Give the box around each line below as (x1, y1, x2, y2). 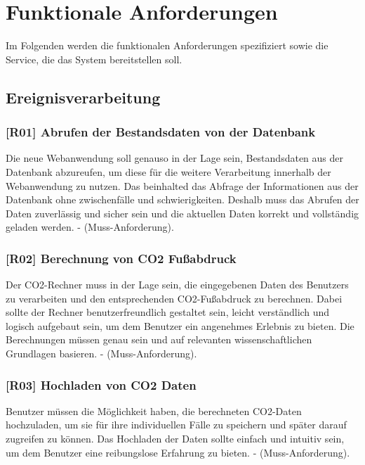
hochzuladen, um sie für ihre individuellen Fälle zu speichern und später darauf (6, 417, 347, 432)
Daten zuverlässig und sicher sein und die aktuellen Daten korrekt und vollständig (6, 205, 359, 220)
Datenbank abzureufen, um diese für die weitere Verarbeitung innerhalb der (6, 164, 331, 179)
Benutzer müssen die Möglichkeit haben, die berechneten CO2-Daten (6, 403, 302, 418)
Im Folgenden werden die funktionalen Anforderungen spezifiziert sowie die (6, 38, 328, 53)
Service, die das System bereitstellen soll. (6, 51, 182, 66)
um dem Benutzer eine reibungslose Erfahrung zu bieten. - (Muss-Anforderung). (6, 445, 350, 459)
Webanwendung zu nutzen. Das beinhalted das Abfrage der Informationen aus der (6, 178, 359, 193)
